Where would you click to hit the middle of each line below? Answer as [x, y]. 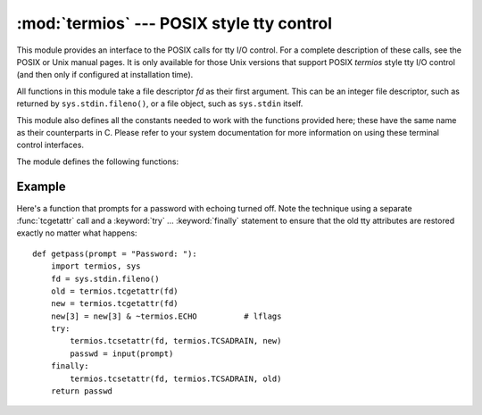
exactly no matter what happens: [77, 233]
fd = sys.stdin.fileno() [105, 278]
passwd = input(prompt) [122, 353]
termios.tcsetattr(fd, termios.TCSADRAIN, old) [176, 378]
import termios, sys [96, 266]
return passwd [82, 391]
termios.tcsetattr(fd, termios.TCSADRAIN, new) [176, 341]
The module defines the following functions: [97, 162]
